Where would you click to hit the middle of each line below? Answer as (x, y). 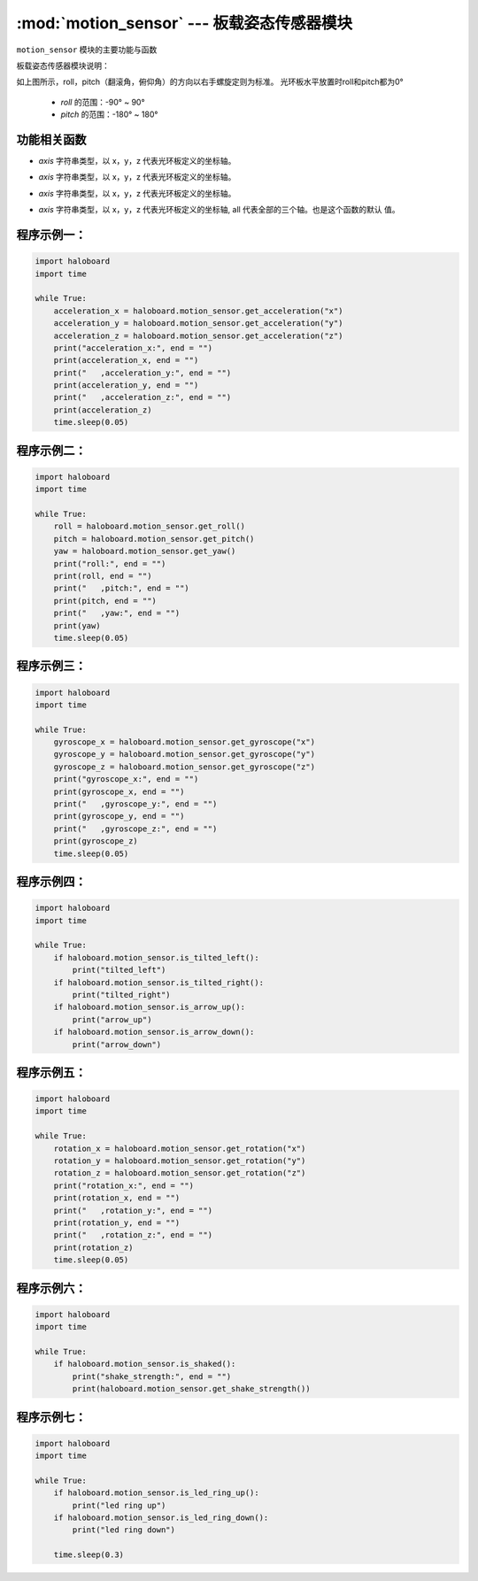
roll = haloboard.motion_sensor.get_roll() (149, 526)
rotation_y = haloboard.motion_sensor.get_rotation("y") (180, 1161)
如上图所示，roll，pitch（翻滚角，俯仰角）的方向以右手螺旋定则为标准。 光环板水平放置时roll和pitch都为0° (210, 82)
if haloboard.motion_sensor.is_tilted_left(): (157, 957)
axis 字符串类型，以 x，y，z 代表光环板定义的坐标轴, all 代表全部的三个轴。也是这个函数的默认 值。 (219, 210)
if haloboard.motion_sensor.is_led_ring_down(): (161, 1518)
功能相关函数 (51, 139)
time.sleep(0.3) (89, 1555)
